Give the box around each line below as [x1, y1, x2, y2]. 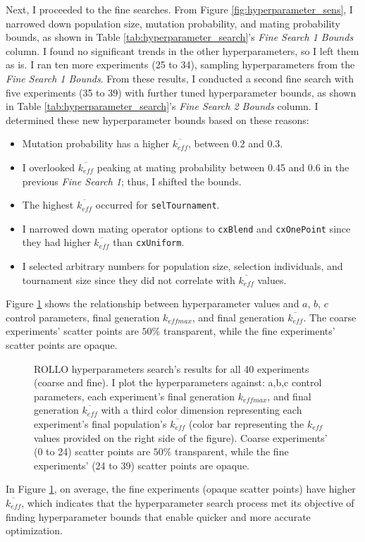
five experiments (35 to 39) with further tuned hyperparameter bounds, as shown [6, 85, 357, 99]
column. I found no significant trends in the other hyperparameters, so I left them [6, 43, 359, 58]
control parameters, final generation [6, 309, 160, 324]
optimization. [6, 523, 63, 538]
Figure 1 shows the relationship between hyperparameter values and [6, 296, 299, 311]
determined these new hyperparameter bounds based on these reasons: [6, 112, 309, 127]
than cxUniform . [113, 235, 185, 250]
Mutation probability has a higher [22, 136, 170, 151]
